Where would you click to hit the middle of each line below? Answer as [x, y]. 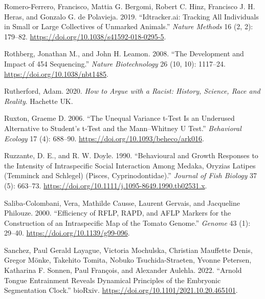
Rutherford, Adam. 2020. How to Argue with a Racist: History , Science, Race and [132, 91]
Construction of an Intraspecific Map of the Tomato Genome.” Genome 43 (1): [127, 222]
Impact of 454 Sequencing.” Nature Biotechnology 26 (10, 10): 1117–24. [115, 63]
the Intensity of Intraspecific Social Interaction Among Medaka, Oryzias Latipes [130, 165]
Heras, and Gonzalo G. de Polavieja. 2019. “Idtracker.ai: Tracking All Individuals [131, 16]
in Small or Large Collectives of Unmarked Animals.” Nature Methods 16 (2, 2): [129, 26]
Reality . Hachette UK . [39, 101]
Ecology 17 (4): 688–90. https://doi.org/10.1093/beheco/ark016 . [104, 138]
